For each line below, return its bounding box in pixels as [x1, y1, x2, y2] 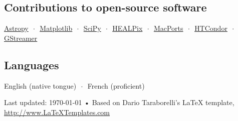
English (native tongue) [4, 80, 77, 91]
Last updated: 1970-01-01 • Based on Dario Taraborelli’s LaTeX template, [4, 97, 234, 108]
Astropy [4, 23, 29, 33]
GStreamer [4, 32, 38, 43]
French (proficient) [87, 80, 145, 91]
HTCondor [194, 23, 227, 33]
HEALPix [112, 23, 143, 33]
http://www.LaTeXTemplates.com [4, 107, 110, 117]
